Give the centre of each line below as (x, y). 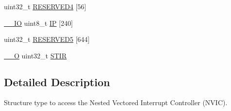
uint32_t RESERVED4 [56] (45, 6)
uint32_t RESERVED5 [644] (47, 39)
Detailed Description (57, 82)
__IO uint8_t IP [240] (38, 23)
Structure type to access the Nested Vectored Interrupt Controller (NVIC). (116, 102)
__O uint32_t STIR (35, 55)
